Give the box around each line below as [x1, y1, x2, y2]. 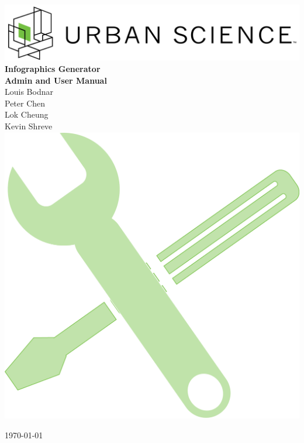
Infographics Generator [5, 63, 101, 75]
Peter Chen [5, 97, 46, 109]
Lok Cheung [5, 108, 49, 121]
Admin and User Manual [5, 74, 107, 86]
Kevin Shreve [5, 120, 53, 132]
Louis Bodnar [5, 85, 53, 98]
